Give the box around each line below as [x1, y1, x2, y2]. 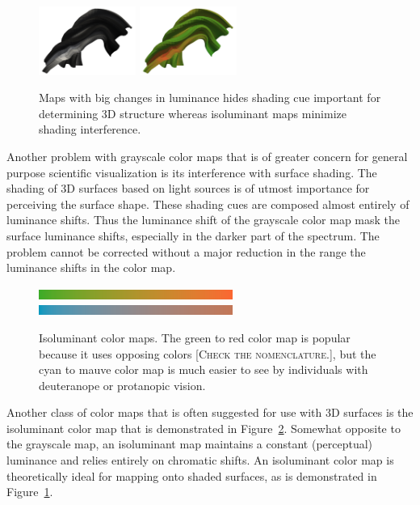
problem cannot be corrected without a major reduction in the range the [6, 243, 366, 260]
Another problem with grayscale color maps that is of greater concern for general [6, 147, 408, 164]
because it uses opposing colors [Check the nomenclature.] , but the [39, 345, 376, 362]
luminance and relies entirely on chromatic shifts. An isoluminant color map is [6, 452, 394, 469]
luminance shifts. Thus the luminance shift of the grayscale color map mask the [6, 211, 401, 228]
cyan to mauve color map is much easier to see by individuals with [39, 361, 368, 378]
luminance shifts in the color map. [6, 259, 176, 276]
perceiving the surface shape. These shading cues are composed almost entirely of [6, 195, 409, 212]
